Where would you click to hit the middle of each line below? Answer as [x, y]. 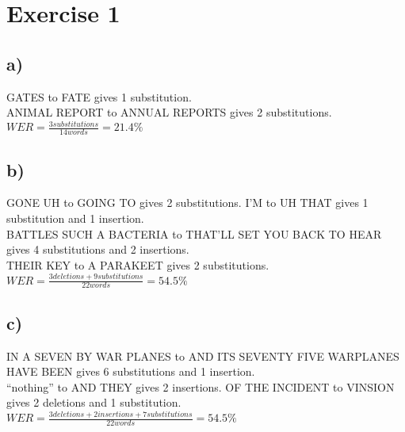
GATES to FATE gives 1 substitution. [99, 96]
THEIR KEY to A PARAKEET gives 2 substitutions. [138, 264]
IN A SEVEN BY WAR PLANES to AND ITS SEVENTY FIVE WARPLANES [203, 356]
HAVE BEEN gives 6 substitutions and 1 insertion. [131, 371]
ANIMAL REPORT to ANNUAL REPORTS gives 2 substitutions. [169, 112]
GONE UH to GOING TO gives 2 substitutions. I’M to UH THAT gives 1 [187, 203]
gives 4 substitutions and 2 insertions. [98, 249]
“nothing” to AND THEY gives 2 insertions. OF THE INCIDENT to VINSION [201, 386]
